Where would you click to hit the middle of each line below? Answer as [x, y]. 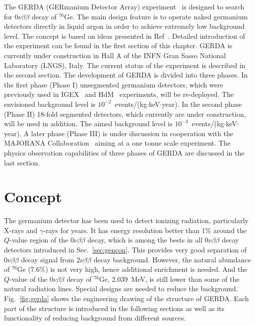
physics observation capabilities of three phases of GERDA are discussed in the [124, 152]
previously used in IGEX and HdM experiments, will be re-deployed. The [119, 94]
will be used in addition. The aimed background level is [88, 123]
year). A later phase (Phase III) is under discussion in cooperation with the [119, 133]
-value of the [29, 279]
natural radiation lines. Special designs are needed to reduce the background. [121, 288]
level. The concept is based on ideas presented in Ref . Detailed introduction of [125, 36]
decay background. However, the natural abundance [172, 259]
